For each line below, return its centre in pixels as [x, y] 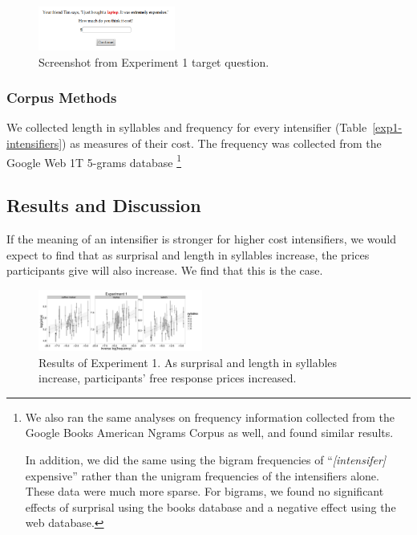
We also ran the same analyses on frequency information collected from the [210, 417]
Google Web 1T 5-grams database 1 [94, 161]
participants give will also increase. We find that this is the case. [165, 270]
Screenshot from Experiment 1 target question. [154, 61]
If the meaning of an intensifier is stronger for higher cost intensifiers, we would [202, 239]
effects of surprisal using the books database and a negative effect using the [211, 506]
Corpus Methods [62, 98]
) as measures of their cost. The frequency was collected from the [222, 143]
